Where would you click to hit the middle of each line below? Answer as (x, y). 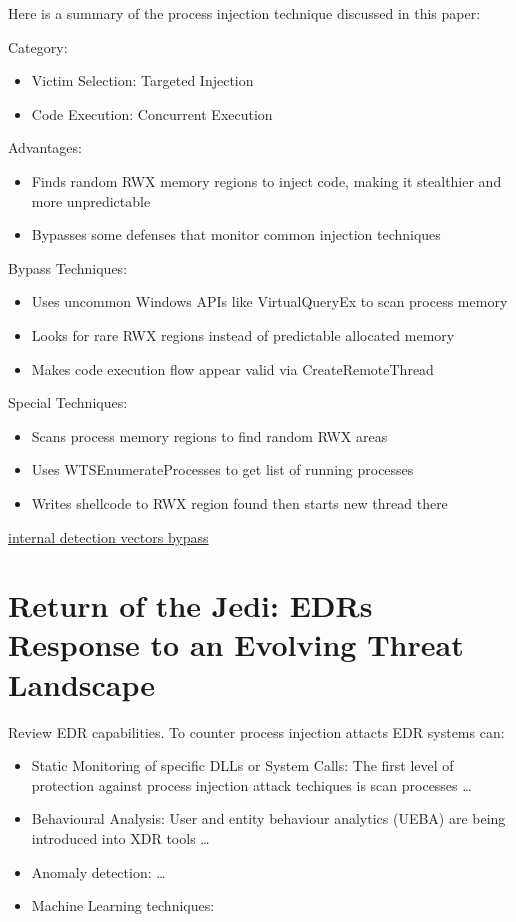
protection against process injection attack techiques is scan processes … (251, 784)
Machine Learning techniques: (123, 905)
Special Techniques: (68, 402)
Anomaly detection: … (98, 871)
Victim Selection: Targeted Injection (142, 80)
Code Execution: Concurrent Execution (152, 113)
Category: (38, 46)
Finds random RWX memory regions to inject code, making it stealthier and (266, 180)
